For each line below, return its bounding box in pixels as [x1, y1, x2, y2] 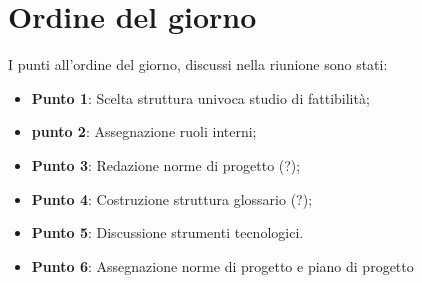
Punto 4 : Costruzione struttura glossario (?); [31, 188, 313, 209]
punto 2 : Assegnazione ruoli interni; [31, 121, 257, 142]
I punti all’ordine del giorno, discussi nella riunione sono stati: [8, 54, 388, 75]
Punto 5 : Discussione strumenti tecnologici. [31, 222, 304, 243]
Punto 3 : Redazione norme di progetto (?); [31, 154, 301, 175]
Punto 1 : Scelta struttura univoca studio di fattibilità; [31, 87, 370, 108]
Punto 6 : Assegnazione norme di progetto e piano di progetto [31, 255, 414, 276]
